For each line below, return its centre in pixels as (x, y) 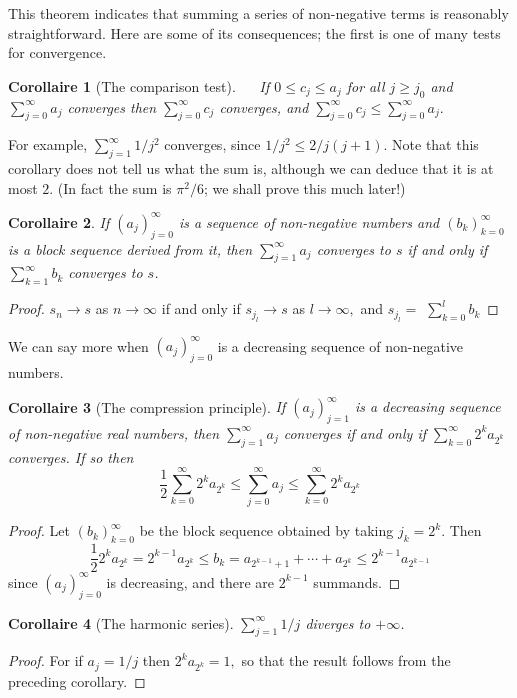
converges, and (264, 106)
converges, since (212, 144)
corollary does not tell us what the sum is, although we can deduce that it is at (251, 168)
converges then (112, 106)
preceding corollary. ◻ (77, 680)
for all (365, 85)
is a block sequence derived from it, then (130, 248)
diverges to (338, 622)
